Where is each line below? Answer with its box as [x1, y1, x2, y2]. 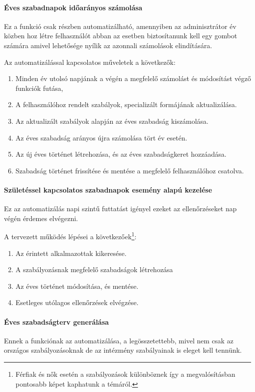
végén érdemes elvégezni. [4, 213, 78, 223]
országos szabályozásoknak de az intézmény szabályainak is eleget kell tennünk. [4, 345, 242, 355]
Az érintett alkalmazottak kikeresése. [15, 248, 127, 258]
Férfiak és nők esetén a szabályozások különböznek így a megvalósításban [15, 368, 235, 379]
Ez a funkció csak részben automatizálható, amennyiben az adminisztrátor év [4, 21, 236, 31]
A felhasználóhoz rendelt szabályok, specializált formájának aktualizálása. [15, 99, 237, 110]
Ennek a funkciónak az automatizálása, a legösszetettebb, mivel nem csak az [4, 335, 233, 345]
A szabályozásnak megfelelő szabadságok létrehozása [15, 264, 173, 275]
